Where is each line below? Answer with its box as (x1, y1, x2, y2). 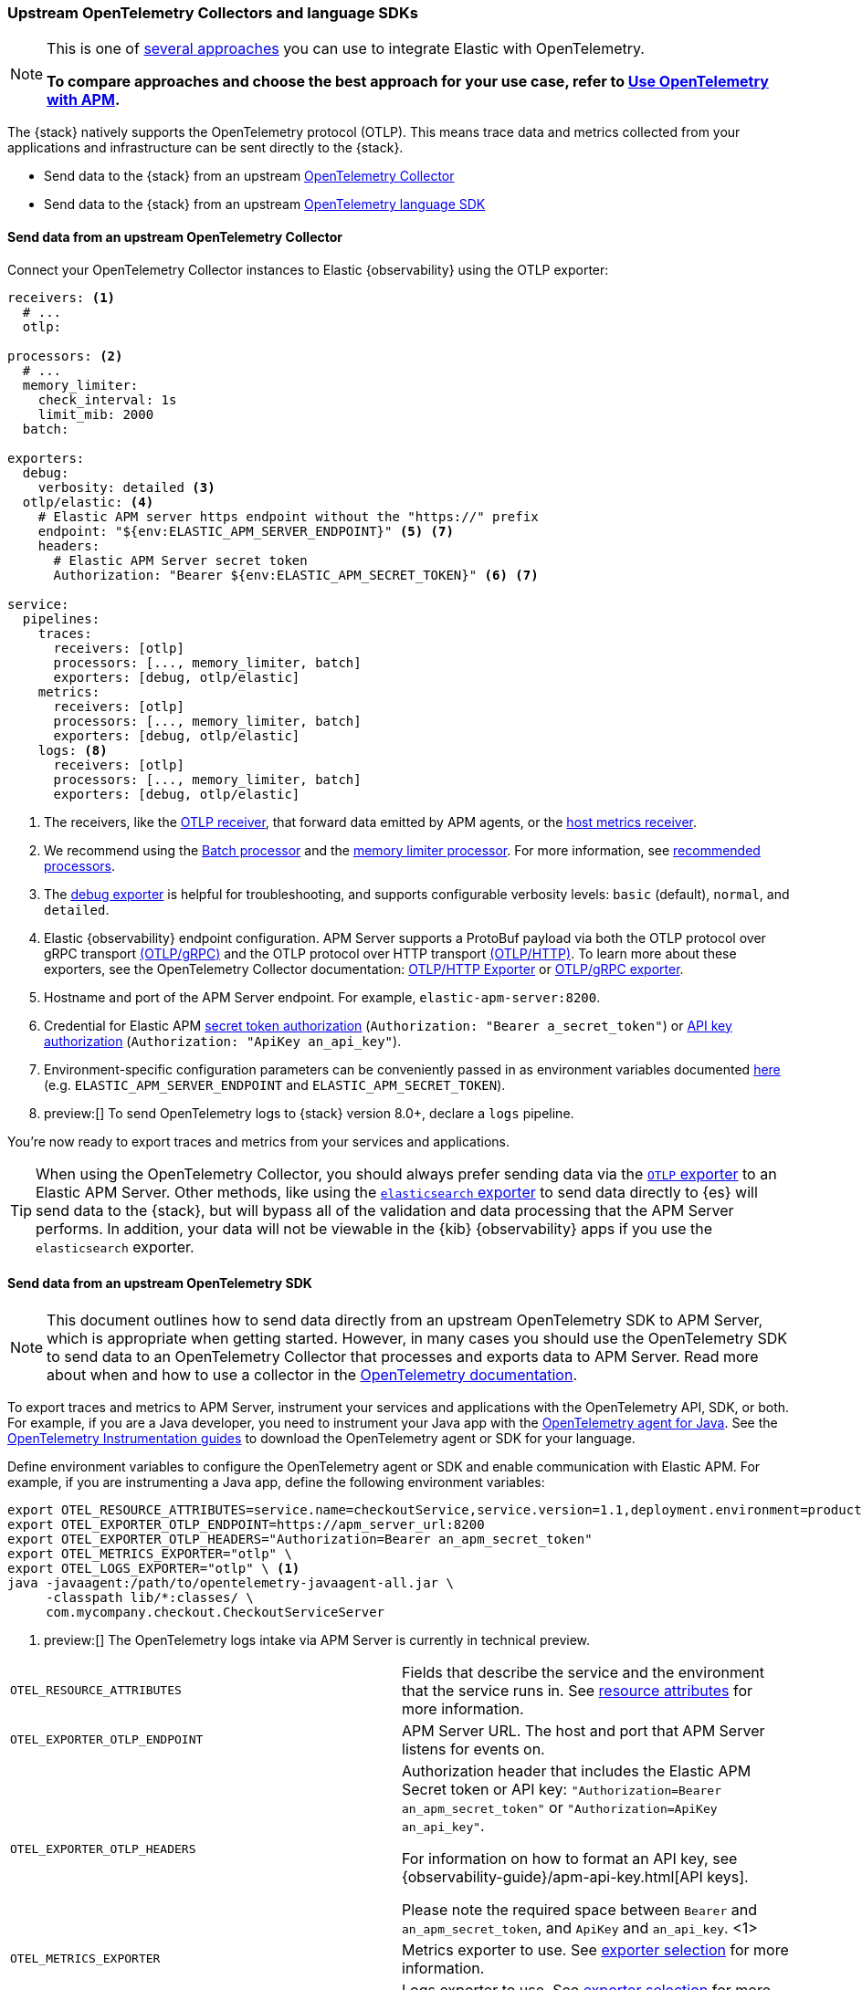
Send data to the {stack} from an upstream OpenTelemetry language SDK (44, 196, 486, 213)
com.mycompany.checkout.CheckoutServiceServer (46, 1604, 385, 1619)
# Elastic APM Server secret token (53, 552, 308, 568)
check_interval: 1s (37, 392, 177, 407)
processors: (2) (7, 348, 123, 363)
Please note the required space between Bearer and (402, 1900, 757, 1919)
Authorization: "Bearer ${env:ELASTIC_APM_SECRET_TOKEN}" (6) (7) (53, 567, 539, 582)
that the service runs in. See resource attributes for (402, 1681, 753, 1700)
